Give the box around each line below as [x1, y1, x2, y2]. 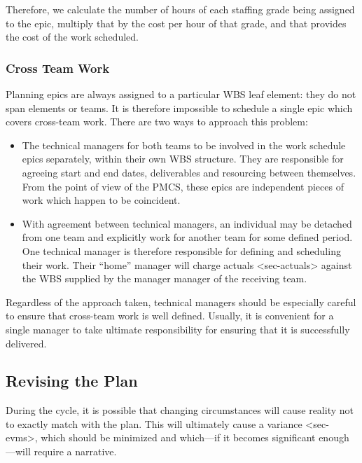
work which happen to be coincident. [22, 193, 181, 207]
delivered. [6, 336, 47, 350]
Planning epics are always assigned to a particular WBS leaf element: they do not [6, 87, 356, 101]
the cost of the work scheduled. [6, 29, 139, 44]
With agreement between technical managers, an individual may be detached [22, 216, 352, 230]
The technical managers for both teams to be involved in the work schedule [22, 137, 346, 152]
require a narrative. [34, 444, 117, 459]
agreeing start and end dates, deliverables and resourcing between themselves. [22, 165, 356, 179]
